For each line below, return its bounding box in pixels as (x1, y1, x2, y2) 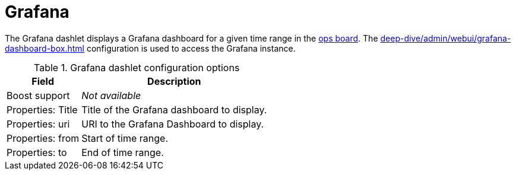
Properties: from (7, 132, 80, 144)
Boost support (7, 89, 70, 101)
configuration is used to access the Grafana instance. (86, 43, 296, 53)
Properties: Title (7, 103, 78, 116)
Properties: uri (7, 117, 70, 130)
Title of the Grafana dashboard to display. (81, 103, 267, 116)
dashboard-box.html (5, 43, 84, 53)
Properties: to (7, 146, 67, 158)
